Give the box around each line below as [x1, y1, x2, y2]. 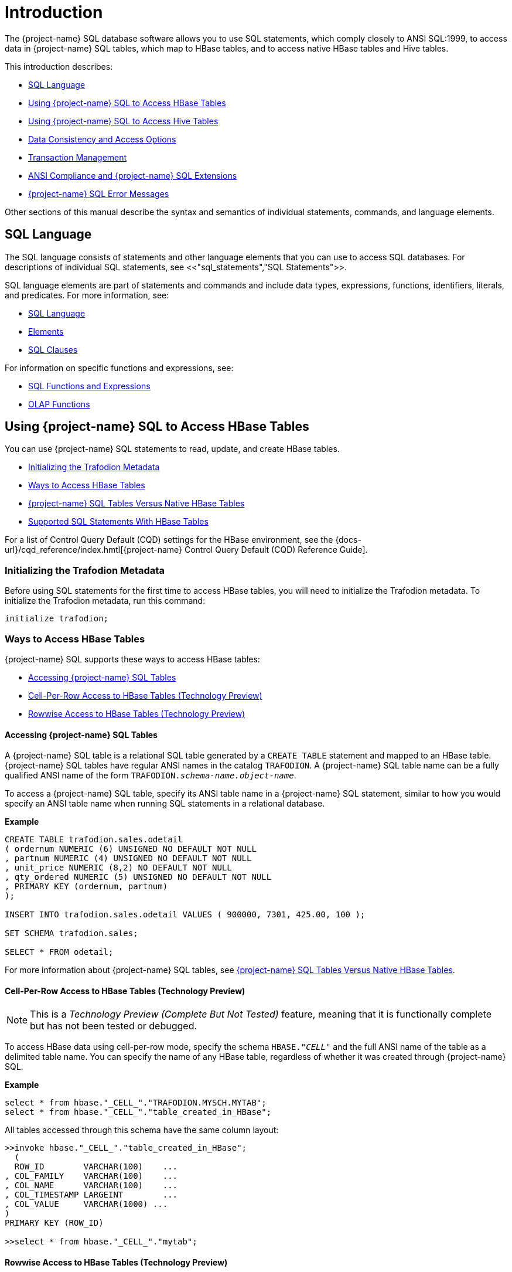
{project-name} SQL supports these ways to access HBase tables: [5, 654, 260, 664]
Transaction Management [28, 152, 127, 162]
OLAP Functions [28, 399, 90, 409]
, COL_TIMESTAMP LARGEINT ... [5, 1190, 178, 1200]
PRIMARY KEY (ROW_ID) [5, 1218, 104, 1228]
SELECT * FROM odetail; [5, 947, 114, 957]
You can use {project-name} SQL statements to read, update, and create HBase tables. [5, 444, 340, 454]
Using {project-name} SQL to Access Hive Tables [28, 115, 219, 126]
